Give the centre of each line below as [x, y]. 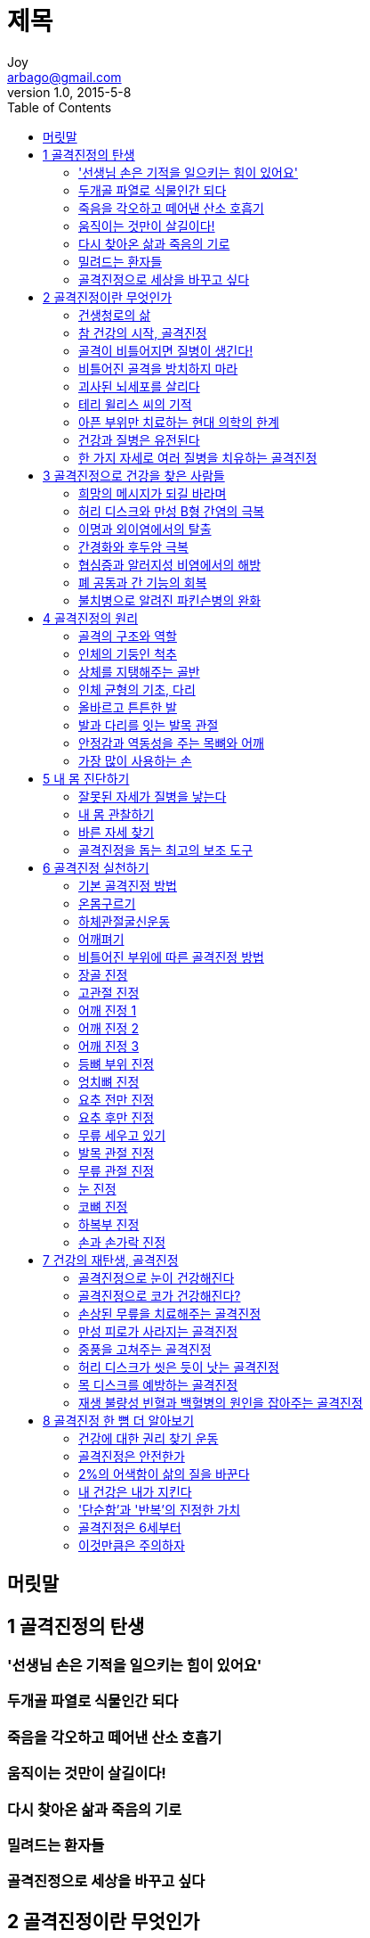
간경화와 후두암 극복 [133, 546]
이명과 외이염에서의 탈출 [145, 529]
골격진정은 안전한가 [132, 1456]
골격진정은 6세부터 [130, 1527]
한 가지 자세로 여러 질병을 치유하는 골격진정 [198, 457]
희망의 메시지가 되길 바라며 [153, 493]
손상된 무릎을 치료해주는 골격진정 [170, 1313]
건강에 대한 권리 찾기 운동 [149, 1438]
